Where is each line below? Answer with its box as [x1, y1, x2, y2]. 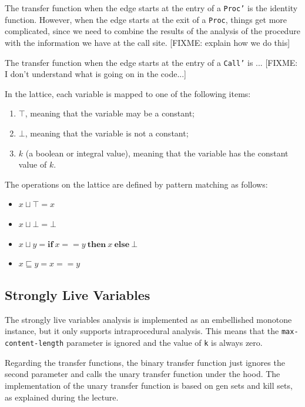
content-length [5, 339, 64, 348]
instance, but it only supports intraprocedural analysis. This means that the [5, 325, 279, 337]
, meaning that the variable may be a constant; [25, 107, 195, 119]
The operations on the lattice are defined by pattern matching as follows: [5, 178, 268, 190]
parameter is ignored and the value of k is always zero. [66, 336, 263, 349]
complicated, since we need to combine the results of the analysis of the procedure [5, 25, 300, 37]
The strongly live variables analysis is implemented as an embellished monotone [5, 313, 292, 325]
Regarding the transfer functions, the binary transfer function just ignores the [5, 356, 285, 368]
